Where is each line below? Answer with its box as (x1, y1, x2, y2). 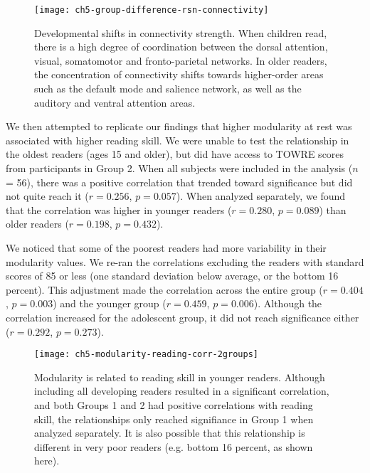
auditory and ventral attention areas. (34, 95, 196, 110)
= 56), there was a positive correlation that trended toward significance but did (6, 174, 353, 189)
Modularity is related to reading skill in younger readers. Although (34, 369, 325, 384)
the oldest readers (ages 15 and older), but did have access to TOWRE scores (6, 147, 344, 161)
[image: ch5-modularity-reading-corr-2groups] (34, 349, 258, 360)
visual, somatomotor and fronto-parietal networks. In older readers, (34, 53, 327, 68)
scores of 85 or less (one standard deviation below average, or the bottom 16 (6, 268, 339, 283)
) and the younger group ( (53, 296, 166, 311)
